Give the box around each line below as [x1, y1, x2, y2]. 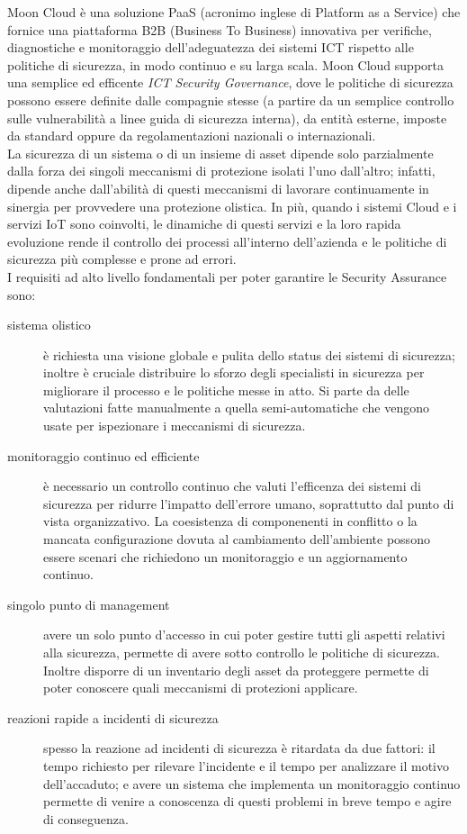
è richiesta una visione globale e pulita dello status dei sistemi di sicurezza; [43, 345, 455, 364]
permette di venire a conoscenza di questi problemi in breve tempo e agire [43, 792, 452, 811]
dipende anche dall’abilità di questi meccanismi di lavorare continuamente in [7, 178, 429, 197]
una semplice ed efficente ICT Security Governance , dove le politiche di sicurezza [7, 73, 454, 92]
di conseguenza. [43, 809, 129, 828]
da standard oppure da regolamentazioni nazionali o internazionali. [7, 126, 376, 145]
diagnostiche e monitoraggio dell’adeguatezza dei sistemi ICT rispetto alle [7, 38, 414, 57]
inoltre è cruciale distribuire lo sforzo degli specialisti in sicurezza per [43, 363, 425, 382]
